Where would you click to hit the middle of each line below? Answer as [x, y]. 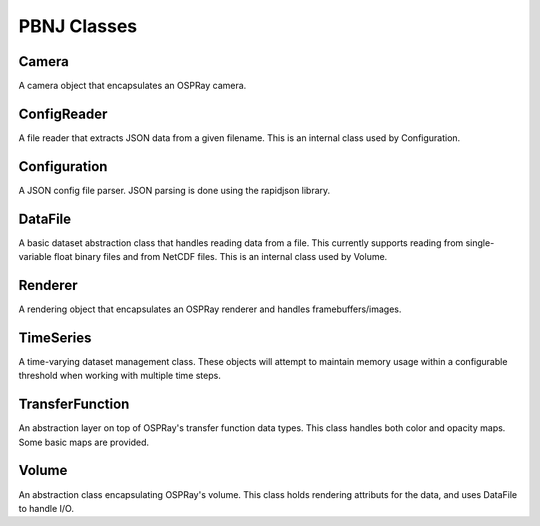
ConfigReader [63, 113]
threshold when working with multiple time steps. [120, 376]
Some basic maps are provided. [84, 442]
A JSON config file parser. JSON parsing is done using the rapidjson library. [174, 190]
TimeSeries [55, 337]
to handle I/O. [46, 508]
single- [480, 242]
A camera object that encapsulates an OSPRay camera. [132, 86]
